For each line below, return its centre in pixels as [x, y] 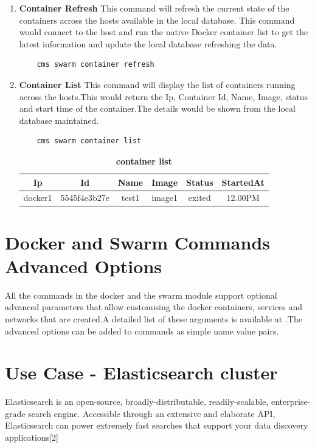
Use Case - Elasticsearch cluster [141, 372]
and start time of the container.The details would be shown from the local [157, 108]
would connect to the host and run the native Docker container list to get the [164, 32]
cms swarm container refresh [95, 65]
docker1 [38, 198]
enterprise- [291, 402]
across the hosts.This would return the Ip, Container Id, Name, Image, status [164, 96]
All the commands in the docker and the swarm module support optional [141, 295]
